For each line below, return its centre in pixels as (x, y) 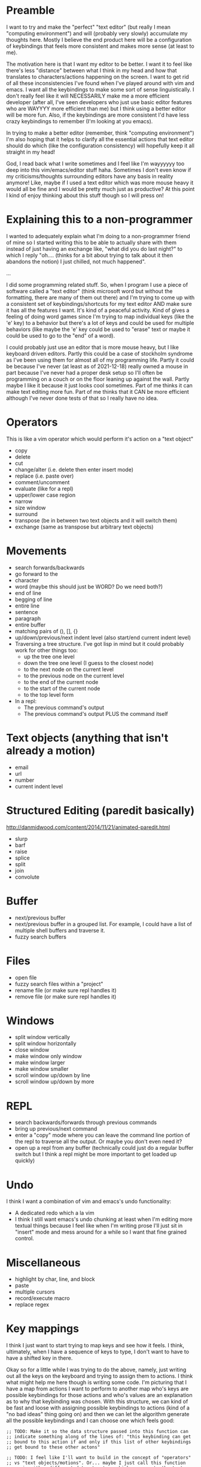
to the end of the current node (61, 682)
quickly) (25, 1161)
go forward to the (36, 574)
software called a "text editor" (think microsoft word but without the (89, 291)
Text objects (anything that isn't (87, 738)
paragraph (28, 618)
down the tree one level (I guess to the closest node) (89, 663)
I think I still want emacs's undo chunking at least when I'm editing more (103, 1219)
